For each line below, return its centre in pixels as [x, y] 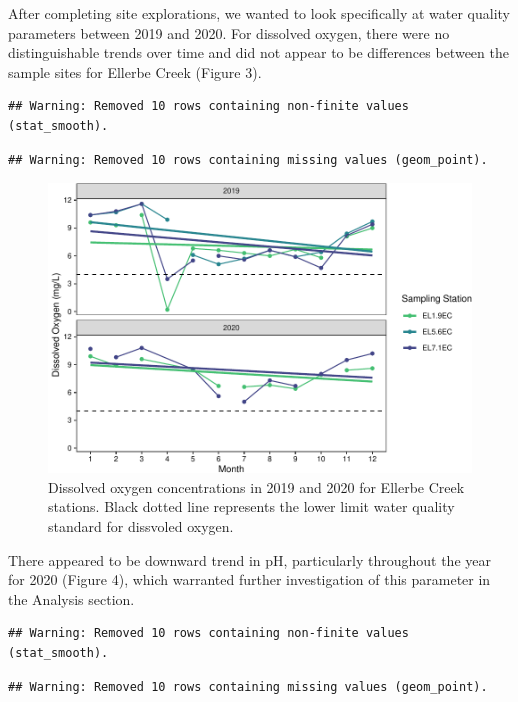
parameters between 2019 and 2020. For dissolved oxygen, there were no [229, 32]
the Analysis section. [71, 598]
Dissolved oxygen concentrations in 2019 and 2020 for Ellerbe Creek [256, 486]
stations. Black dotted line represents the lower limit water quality [251, 506]
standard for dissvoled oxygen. [141, 526]
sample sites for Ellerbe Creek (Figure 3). [135, 71]
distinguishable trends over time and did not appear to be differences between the [258, 52]
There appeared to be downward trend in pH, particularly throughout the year [249, 559]
